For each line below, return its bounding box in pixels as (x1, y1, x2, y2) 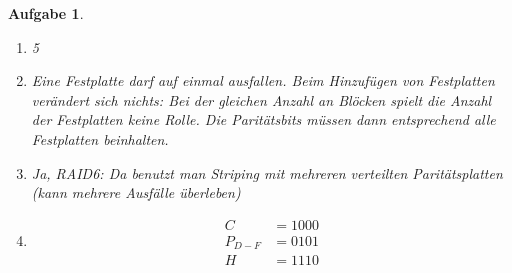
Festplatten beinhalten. (31, 128, 169, 149)
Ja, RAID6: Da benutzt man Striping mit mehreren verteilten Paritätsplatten (31, 162, 503, 183)
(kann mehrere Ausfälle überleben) (31, 182, 241, 203)
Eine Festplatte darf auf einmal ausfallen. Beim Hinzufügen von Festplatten (31, 70, 495, 91)
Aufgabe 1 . (8, 3, 84, 23)
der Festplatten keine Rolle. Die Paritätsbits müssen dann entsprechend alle (31, 109, 496, 130)
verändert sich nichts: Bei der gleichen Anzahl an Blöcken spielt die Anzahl (31, 89, 492, 110)
